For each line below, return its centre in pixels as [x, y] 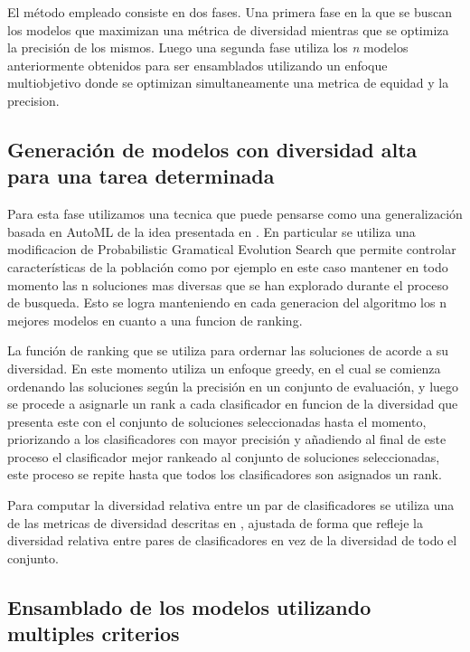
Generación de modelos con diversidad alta [212, 149]
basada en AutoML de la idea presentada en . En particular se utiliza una [211, 231]
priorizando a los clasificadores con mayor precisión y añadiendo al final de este [227, 439]
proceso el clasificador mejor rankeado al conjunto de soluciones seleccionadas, [224, 456]
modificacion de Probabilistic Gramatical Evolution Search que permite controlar [232, 249]
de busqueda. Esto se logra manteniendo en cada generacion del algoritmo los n [227, 302]
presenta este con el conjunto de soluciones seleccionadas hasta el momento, [217, 421]
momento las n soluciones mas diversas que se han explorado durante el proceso [228, 284]
